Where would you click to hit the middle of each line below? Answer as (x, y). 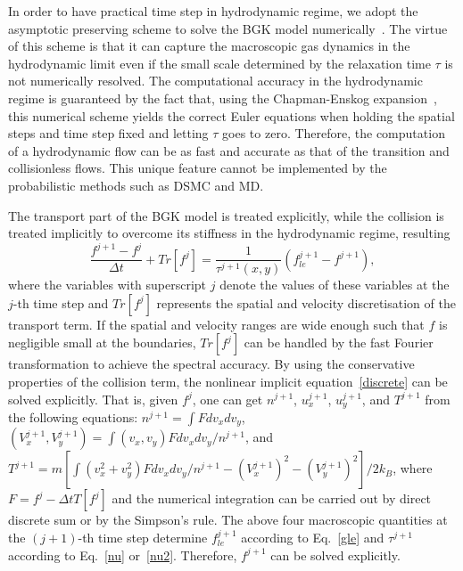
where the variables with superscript (107, 285)
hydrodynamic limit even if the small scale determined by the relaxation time (219, 63)
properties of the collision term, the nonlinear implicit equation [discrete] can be (228, 381)
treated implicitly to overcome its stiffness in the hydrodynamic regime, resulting (229, 233)
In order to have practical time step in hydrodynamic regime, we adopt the (213, 11)
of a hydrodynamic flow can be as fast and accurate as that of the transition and (229, 150)
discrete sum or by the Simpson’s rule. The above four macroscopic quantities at (228, 520)
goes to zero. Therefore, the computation (334, 133)
